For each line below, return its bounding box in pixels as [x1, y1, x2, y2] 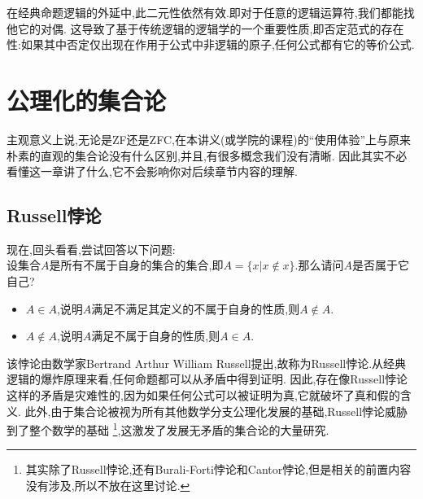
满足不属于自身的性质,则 [91, 327, 220, 344]
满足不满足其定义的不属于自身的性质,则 [91, 300, 300, 317]
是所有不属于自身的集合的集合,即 [49, 256, 224, 274]
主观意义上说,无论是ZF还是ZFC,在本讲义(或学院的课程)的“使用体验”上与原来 [7, 130, 411, 147]
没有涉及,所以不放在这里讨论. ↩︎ [25, 477, 190, 494]
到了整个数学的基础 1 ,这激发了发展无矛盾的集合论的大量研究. [7, 419, 329, 438]
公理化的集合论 [7, 83, 167, 116]
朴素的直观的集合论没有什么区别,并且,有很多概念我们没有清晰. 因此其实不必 [7, 147, 408, 164]
